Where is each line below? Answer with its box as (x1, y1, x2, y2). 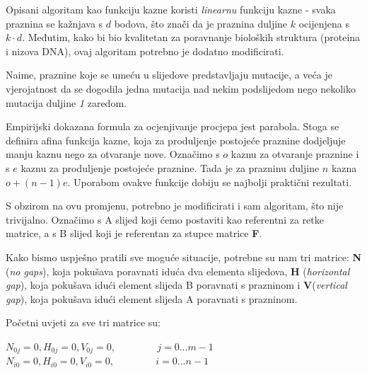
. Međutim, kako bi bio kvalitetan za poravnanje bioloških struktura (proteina (22, 30, 361, 45)
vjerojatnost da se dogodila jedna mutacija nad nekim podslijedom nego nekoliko (6, 81, 356, 96)
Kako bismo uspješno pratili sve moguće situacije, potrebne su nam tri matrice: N (6, 249, 362, 264)
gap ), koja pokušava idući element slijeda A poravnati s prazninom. (6, 291, 298, 306)
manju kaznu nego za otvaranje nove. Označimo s (6, 147, 220, 161)
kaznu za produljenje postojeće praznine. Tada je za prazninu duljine (21, 160, 320, 175)
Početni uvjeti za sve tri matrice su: (6, 315, 161, 330)
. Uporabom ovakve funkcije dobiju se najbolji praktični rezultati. (67, 174, 352, 189)
